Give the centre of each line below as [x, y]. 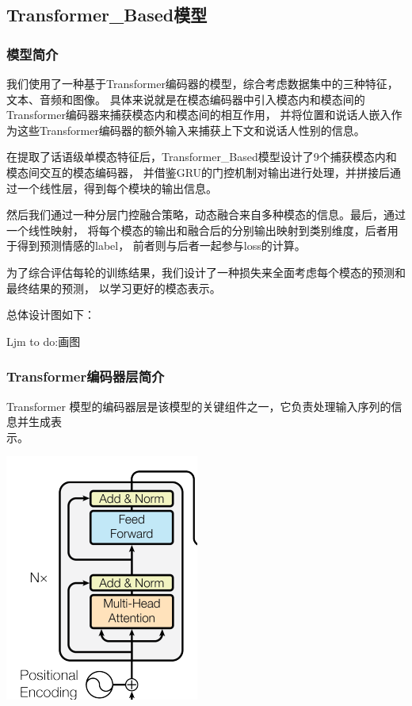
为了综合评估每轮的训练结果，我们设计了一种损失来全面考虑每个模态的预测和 [206, 272]
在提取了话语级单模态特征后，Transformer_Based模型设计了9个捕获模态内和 [202, 157]
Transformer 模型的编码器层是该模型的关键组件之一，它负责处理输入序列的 [199, 406]
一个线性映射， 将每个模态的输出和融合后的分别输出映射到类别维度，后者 [197, 230]
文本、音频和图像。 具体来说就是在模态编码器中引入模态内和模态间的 [186, 99]
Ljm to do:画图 [44, 341]
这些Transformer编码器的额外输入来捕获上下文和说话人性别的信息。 [191, 130]
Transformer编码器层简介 [86, 376]
